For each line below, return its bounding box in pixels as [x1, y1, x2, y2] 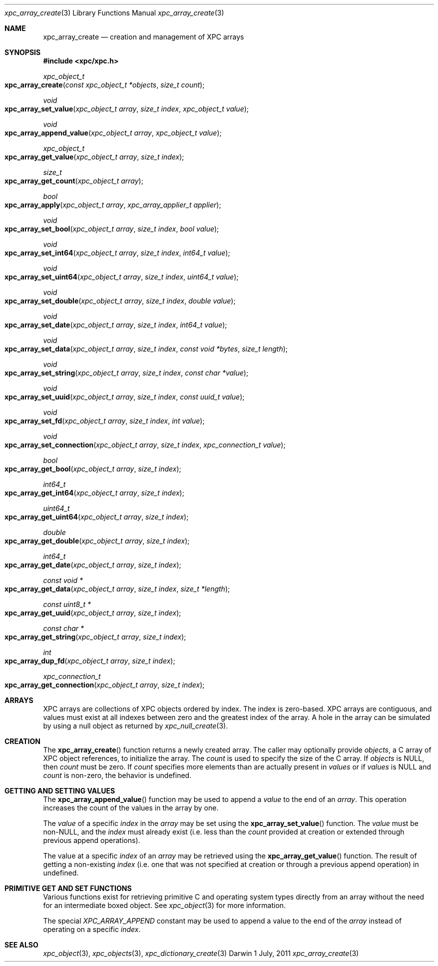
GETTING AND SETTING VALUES [4, 786, 115, 795]
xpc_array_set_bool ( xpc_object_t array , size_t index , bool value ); [4, 224, 219, 233]
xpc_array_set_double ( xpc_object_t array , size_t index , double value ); [4, 296, 236, 305]
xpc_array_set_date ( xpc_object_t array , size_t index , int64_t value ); [4, 320, 227, 329]
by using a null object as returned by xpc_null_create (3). [43, 721, 228, 730]
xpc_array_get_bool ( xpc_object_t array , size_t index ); [4, 464, 181, 473]
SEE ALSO [4, 940, 38, 949]
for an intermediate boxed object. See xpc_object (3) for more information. [43, 901, 286, 909]
